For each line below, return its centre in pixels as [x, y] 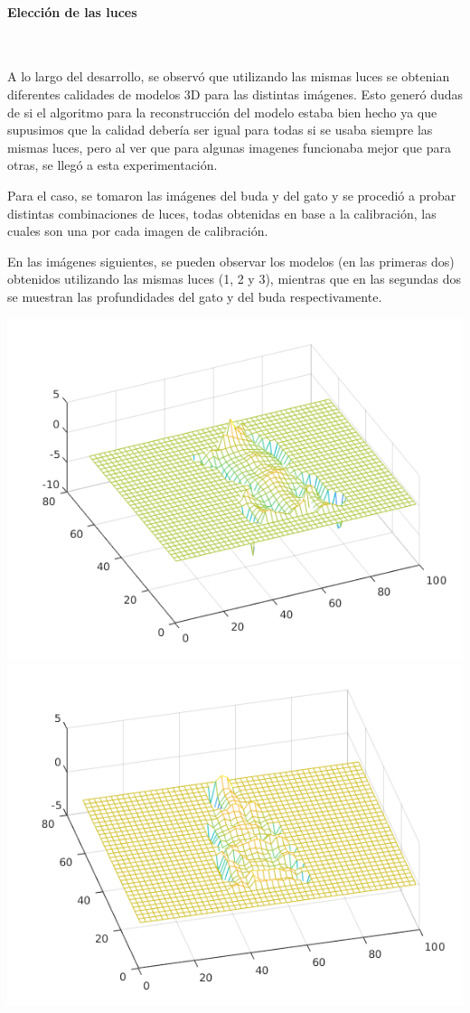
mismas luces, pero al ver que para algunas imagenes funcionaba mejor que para [229, 147]
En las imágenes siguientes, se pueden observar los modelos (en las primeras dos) [231, 261]
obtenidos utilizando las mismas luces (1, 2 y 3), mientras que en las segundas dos [235, 279]
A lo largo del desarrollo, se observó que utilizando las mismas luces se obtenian [229, 76]
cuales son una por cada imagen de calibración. [138, 231]
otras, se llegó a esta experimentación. [113, 165]
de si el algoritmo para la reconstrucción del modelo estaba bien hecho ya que [222, 112]
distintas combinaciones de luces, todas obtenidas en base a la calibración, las [222, 213]
